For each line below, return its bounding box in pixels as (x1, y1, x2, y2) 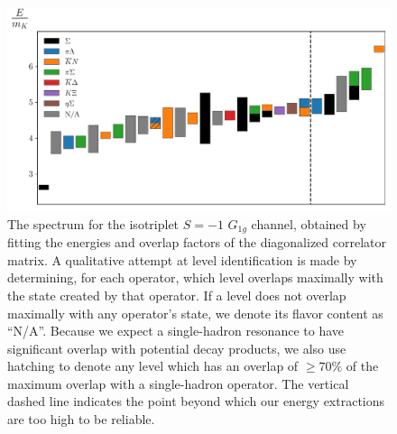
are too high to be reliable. (7, 410, 155, 429)
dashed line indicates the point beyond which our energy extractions (7, 392, 385, 411)
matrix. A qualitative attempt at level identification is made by (7, 250, 357, 269)
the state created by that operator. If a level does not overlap (7, 285, 346, 304)
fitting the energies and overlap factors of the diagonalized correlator (7, 233, 387, 252)
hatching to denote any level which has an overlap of (7, 356, 299, 375)
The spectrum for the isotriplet (7, 214, 180, 233)
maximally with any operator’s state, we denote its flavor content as (7, 303, 383, 322)
